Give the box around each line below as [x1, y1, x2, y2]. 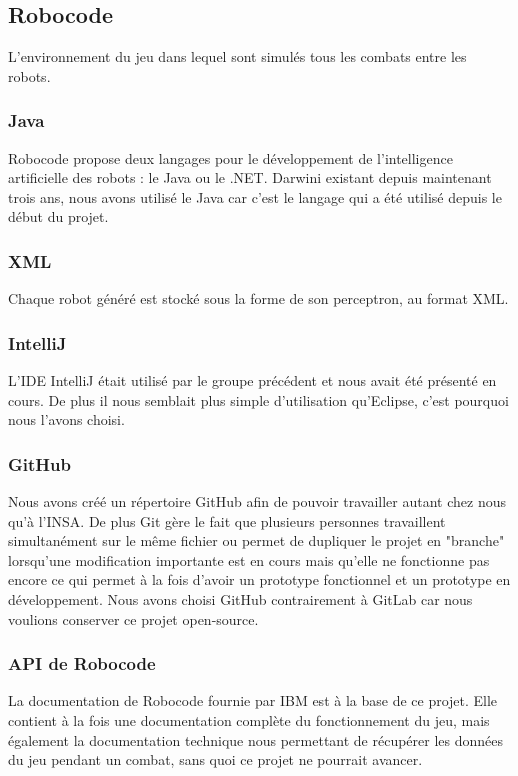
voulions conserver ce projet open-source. [8, 608, 259, 629]
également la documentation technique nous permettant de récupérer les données [8, 729, 504, 750]
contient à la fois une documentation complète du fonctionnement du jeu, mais [8, 709, 490, 730]
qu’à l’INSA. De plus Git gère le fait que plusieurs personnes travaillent [8, 510, 446, 531]
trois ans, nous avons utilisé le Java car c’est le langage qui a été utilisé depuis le [8, 186, 502, 207]
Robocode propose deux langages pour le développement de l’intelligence [8, 147, 453, 168]
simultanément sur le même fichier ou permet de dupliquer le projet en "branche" [8, 530, 505, 551]
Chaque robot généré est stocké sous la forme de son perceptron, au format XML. [8, 288, 509, 309]
